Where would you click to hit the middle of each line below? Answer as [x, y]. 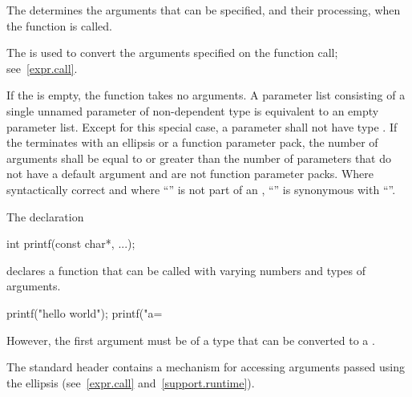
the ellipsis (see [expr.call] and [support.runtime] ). [131, 382]
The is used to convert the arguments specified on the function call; [172, 53]
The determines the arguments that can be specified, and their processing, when [204, 10]
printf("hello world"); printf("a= [85, 312]
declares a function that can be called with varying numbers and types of [186, 270]
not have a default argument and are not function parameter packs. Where [190, 174]
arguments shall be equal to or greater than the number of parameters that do [199, 158]
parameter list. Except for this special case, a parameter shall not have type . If [202, 126]
